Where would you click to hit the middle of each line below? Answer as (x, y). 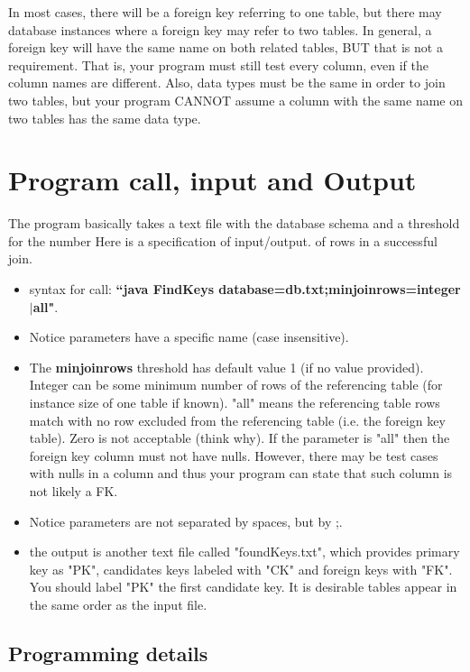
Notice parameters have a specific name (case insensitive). (189, 337)
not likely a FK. (74, 491)
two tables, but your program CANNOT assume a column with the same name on (235, 100)
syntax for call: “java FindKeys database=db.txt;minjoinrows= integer (245, 289)
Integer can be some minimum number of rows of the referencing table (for (236, 385)
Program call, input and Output (212, 180)
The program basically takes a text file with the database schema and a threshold (234, 223)
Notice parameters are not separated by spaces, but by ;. (186, 521)
